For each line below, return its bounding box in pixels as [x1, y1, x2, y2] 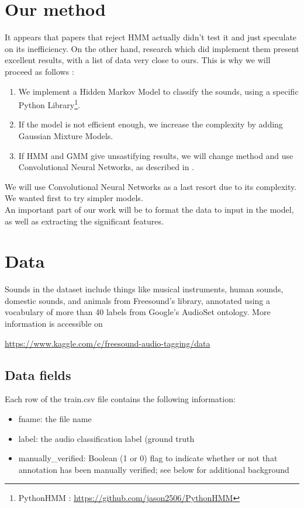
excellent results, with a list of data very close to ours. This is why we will [5, 54, 271, 66]
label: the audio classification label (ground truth [18, 432, 195, 444]
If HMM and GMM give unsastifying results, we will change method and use [18, 149, 293, 161]
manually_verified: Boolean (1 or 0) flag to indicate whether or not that [18, 452, 278, 464]
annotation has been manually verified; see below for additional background [18, 463, 289, 475]
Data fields [5, 365, 71, 383]
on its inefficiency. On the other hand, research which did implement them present [5, 42, 299, 54]
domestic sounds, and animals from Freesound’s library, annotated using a [5, 294, 270, 306]
